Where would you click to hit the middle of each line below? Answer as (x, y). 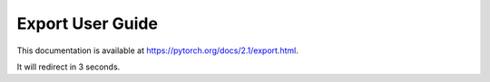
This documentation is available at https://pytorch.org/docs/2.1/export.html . (157, 50)
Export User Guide (88, 23)
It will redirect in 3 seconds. (69, 67)
